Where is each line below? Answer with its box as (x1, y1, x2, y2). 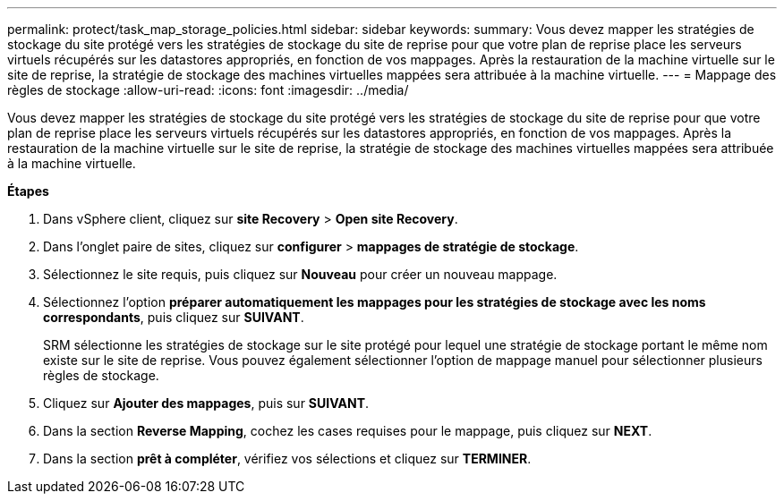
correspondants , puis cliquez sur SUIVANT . (43, 310, 304, 325)
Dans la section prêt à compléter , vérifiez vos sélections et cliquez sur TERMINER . (43, 451, 532, 466)
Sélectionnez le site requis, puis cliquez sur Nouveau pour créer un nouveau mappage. (43, 267, 558, 282)
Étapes (7, 183, 49, 199)
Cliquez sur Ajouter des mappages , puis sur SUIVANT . (43, 395, 370, 411)
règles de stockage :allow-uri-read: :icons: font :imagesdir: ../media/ (7, 82, 409, 98)
